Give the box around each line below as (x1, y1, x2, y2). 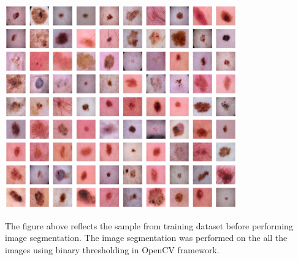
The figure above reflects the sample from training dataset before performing (5, 219, 293, 232)
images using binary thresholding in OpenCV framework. (5, 243, 220, 256)
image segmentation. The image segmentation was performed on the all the (5, 231, 288, 244)
